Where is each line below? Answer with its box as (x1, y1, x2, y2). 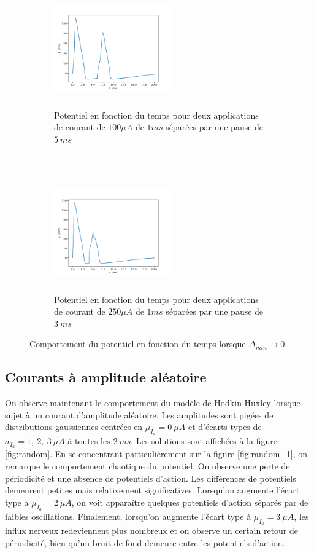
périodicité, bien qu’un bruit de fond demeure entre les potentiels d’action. (5, 536, 285, 549)
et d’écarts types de (188, 420, 262, 433)
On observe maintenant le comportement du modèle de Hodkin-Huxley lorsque (5, 396, 301, 409)
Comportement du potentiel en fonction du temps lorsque (29, 337, 246, 350)
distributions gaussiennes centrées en (5, 420, 143, 433)
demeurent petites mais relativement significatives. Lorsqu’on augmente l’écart (5, 484, 300, 496)
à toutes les (67, 434, 110, 447)
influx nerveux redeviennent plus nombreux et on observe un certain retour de (5, 524, 299, 537)
